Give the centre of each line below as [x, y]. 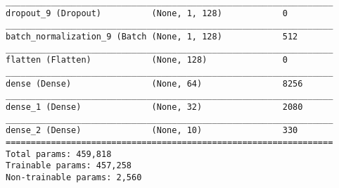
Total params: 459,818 [59, 154]
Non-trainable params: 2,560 [74, 177]
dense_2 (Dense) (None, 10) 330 [152, 131]
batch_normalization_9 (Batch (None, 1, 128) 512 [152, 36]
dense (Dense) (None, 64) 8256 [154, 83]
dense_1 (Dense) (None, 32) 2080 [154, 107]
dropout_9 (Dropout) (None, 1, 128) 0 [147, 13]
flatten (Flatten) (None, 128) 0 [147, 60]
